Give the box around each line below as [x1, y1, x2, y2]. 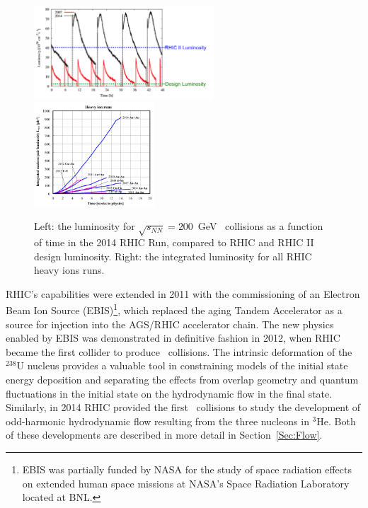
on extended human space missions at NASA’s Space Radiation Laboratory [22, 475, 350, 490]
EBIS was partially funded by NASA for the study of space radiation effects [22, 462, 352, 477]
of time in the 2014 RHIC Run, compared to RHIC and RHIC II [34, 235, 314, 250]
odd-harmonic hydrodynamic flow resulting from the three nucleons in [6, 413, 309, 428]
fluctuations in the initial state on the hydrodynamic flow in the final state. [6, 386, 333, 400]
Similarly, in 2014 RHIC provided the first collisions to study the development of [6, 400, 361, 415]
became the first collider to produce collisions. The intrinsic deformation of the [6, 344, 352, 359]
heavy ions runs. [34, 262, 105, 277]
